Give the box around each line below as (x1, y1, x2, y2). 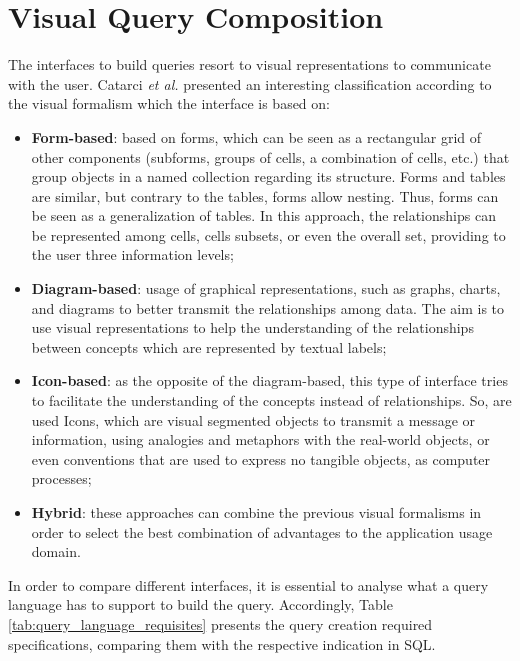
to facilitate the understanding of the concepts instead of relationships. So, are (31, 390, 512, 411)
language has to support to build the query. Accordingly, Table (8, 594, 393, 615)
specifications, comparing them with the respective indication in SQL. (8, 633, 436, 654)
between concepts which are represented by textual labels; (31, 336, 387, 357)
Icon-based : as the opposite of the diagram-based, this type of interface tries (31, 370, 508, 391)
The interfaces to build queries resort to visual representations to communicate (8, 54, 491, 75)
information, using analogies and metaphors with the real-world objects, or (31, 429, 490, 450)
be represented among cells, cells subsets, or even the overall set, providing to (31, 224, 506, 245)
